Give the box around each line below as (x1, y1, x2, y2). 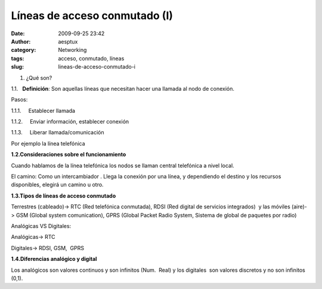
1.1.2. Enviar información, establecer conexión (11, 118, 129, 125)
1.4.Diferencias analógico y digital (11, 256, 97, 263)
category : (11, 47, 36, 54)
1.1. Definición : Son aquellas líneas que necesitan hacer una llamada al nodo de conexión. (11, 85, 235, 92)
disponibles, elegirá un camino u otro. (11, 181, 104, 188)
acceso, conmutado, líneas (58, 54, 125, 62)
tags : (11, 54, 24, 62)
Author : (11, 38, 31, 45)
